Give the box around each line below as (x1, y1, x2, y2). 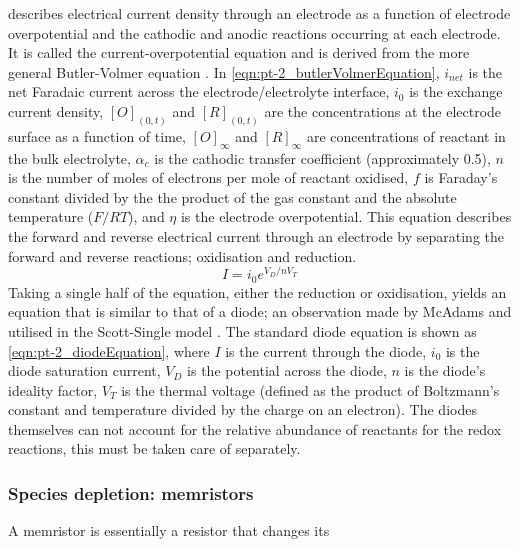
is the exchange (409, 81, 503, 102)
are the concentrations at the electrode (264, 100, 502, 121)
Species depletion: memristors (8, 480, 254, 505)
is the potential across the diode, (187, 360, 387, 381)
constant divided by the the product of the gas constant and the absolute (8, 186, 457, 207)
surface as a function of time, (8, 125, 186, 146)
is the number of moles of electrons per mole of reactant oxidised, (8, 167, 409, 188)
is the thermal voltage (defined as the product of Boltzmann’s (121, 379, 500, 400)
